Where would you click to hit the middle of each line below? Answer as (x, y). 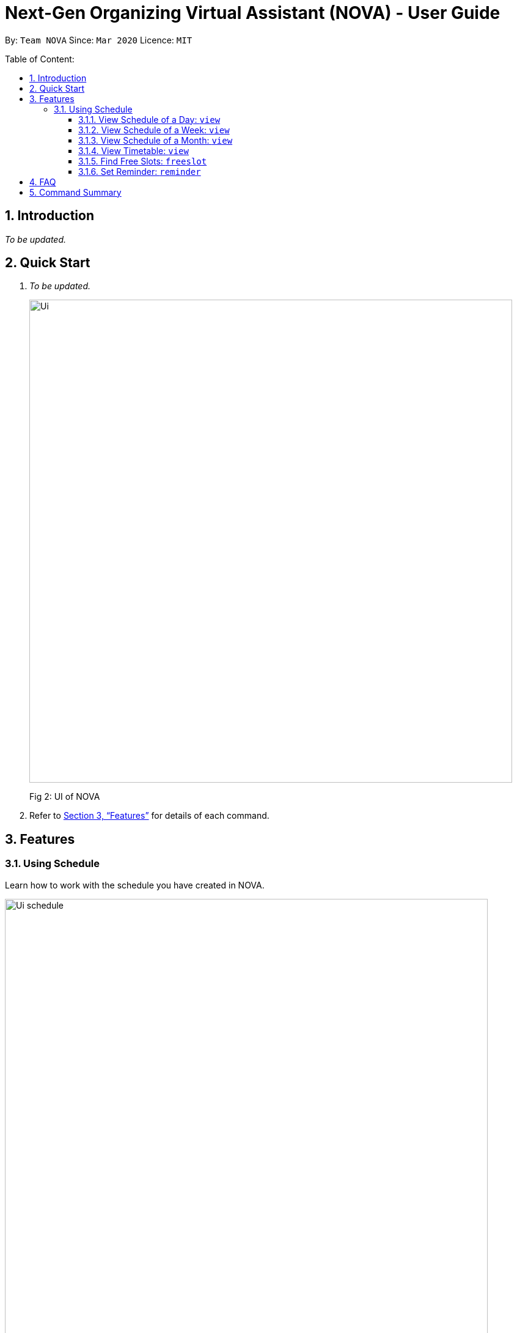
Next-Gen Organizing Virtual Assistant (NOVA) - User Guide (253, 13)
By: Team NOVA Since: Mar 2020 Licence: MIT (99, 40)
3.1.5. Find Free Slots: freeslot (143, 161)
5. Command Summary (75, 192)
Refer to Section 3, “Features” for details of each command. (149, 816)
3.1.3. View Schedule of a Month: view (156, 140)
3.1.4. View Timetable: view (134, 150)
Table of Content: (40, 59)
